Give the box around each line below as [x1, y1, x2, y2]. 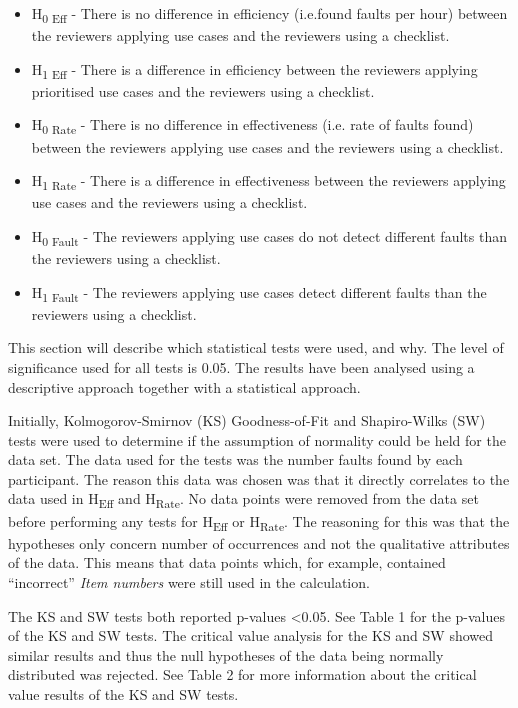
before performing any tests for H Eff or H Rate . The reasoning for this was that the [8, 510, 510, 534]
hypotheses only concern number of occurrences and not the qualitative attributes [8, 532, 510, 553]
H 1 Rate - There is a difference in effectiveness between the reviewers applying [31, 170, 506, 193]
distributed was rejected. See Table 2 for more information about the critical [8, 664, 477, 685]
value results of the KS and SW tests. [8, 683, 239, 704]
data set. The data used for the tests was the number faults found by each [8, 449, 463, 470]
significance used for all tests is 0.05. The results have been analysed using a [8, 356, 475, 377]
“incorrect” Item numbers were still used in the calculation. [8, 571, 370, 592]
